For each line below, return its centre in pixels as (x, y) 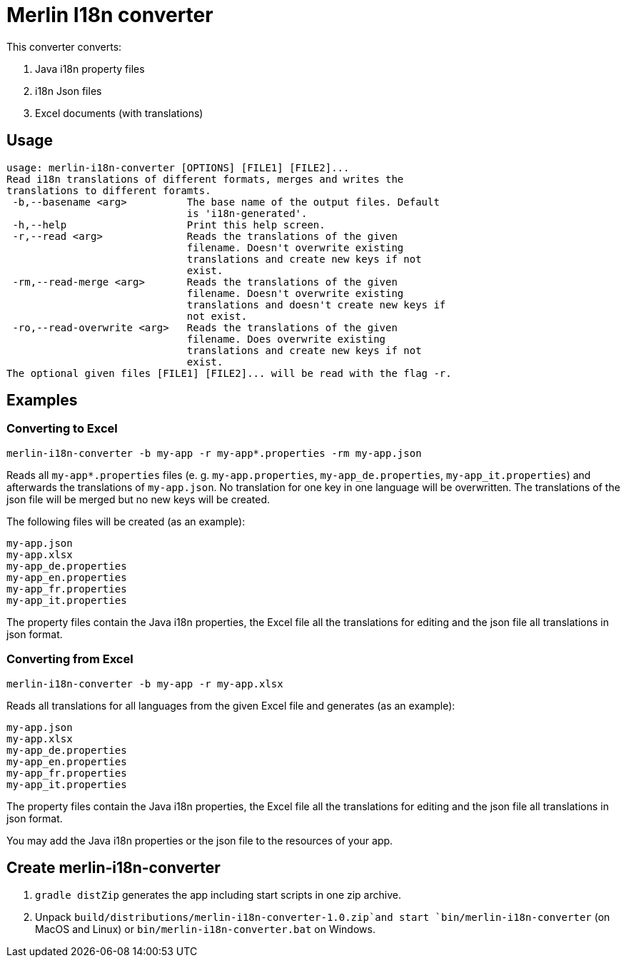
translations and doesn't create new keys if (316, 304)
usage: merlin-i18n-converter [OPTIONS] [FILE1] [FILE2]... (178, 167)
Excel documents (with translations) (119, 113)
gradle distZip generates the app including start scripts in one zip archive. (218, 895)
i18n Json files (69, 91)
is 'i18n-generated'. (247, 213)
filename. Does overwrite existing (286, 339)
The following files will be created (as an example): (126, 521)
